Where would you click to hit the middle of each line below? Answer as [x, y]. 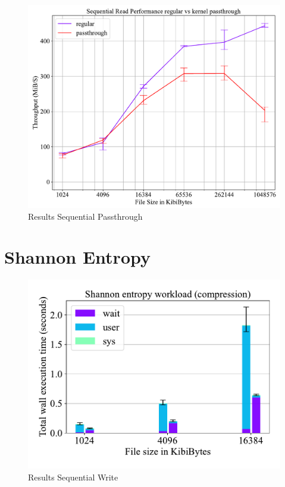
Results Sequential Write [73, 477]
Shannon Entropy [77, 257]
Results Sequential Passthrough [85, 216]
